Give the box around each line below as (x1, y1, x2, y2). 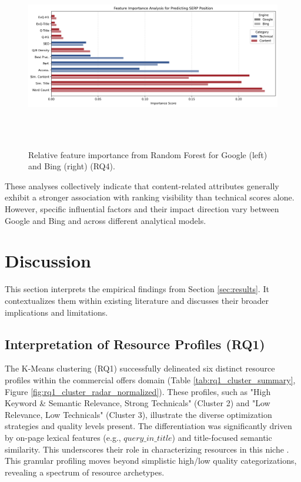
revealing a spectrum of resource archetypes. (5, 466, 165, 478)
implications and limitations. (5, 306, 108, 318)
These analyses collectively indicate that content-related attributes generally (5, 179, 279, 192)
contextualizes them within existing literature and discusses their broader (5, 294, 269, 306)
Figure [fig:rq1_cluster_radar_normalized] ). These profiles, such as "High (5, 385, 271, 397)
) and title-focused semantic (172, 431, 272, 443)
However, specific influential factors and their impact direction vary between (5, 203, 279, 215)
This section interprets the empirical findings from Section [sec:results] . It (5, 283, 269, 295)
